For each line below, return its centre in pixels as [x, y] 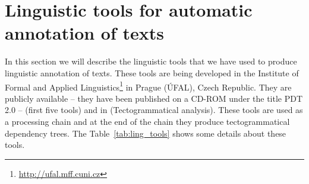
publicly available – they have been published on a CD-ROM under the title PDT [154, 98]
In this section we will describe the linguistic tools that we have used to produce [151, 61]
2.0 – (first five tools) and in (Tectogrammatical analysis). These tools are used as [154, 110]
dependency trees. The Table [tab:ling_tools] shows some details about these [146, 133]
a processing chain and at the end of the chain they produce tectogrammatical [147, 121]
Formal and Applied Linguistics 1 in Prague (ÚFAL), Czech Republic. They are [148, 86]
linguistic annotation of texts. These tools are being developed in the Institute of [152, 72]
